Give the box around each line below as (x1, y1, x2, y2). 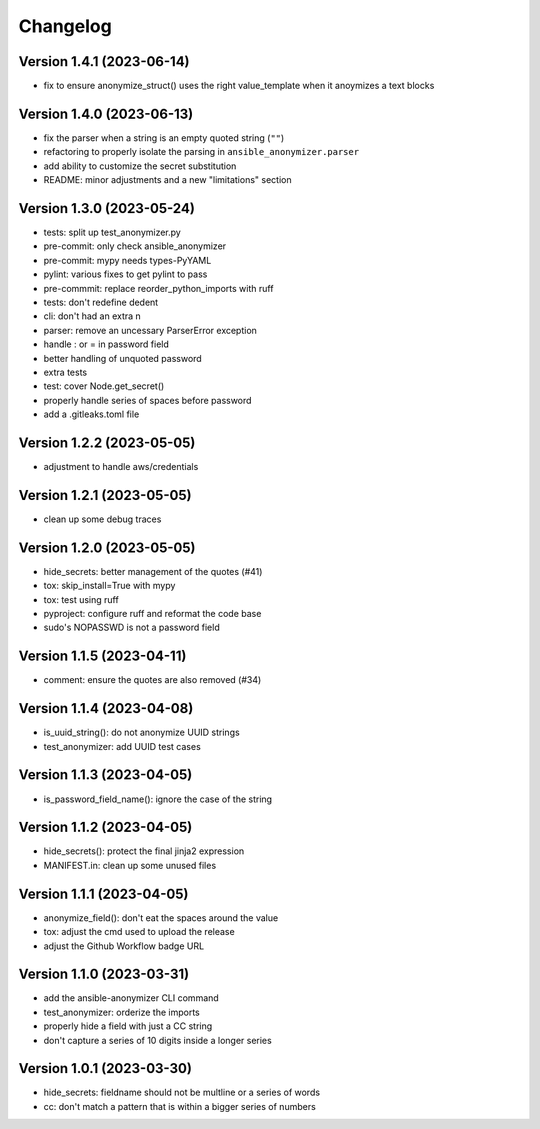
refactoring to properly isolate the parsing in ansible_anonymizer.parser (43, 146, 360, 158)
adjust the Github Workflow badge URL (43, 940, 205, 952)
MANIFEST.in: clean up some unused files (43, 859, 217, 871)
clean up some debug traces (43, 513, 162, 525)
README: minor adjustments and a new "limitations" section (43, 174, 292, 186)
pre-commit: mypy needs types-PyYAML (43, 254, 212, 266)
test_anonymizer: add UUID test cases (43, 740, 202, 752)
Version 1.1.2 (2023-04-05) (18, 819, 193, 836)
